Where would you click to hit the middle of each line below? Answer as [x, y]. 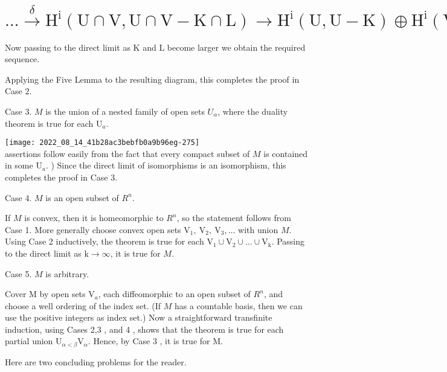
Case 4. [18, 197]
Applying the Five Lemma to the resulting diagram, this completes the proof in [152, 79]
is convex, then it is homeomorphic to [94, 218]
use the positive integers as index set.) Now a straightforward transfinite [139, 317]
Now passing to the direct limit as [68, 47]
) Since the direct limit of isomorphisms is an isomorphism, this [169, 165]
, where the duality [253, 111]
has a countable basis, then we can [238, 305]
